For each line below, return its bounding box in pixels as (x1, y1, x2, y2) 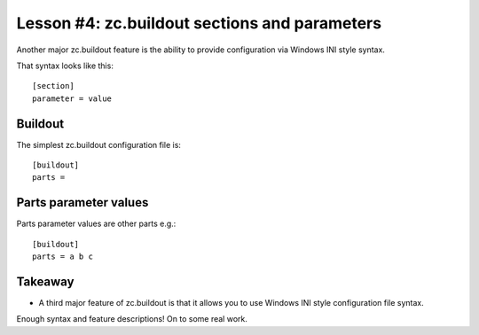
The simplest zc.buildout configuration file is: (16, 139, 182, 150)
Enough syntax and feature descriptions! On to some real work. (16, 314, 248, 324)
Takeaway (16, 274, 75, 289)
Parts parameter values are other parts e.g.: (16, 218, 177, 230)
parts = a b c (32, 252, 93, 261)
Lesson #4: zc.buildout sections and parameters (16, 13, 381, 33)
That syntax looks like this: (16, 60, 114, 71)
